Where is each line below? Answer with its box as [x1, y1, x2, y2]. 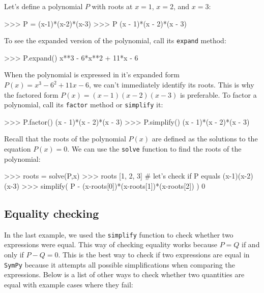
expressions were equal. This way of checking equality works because [4, 239, 217, 250]
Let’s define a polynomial [4, 1, 83, 11]
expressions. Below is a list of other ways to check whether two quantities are [4, 269, 245, 280]
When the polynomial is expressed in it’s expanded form [4, 69, 180, 80]
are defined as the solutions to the [152, 133, 258, 144]
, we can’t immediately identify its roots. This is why [89, 79, 254, 90]
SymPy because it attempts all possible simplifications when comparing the [4, 259, 235, 270]
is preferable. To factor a [180, 89, 257, 100]
